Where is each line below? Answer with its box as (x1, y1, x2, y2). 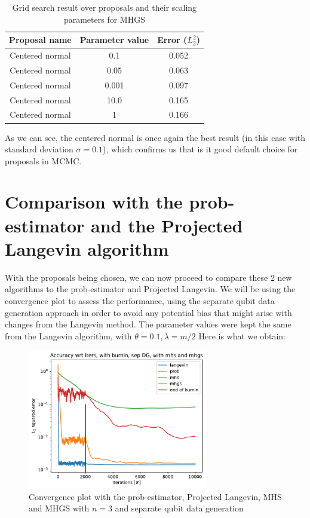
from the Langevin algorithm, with (5, 329, 132, 342)
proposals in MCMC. (5, 154, 82, 167)
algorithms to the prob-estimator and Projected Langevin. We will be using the (5, 283, 296, 295)
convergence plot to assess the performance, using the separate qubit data (5, 294, 275, 306)
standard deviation (5, 143, 73, 155)
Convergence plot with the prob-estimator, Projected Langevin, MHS (29, 490, 282, 502)
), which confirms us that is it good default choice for (103, 143, 298, 155)
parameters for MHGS (63, 13, 145, 25)
